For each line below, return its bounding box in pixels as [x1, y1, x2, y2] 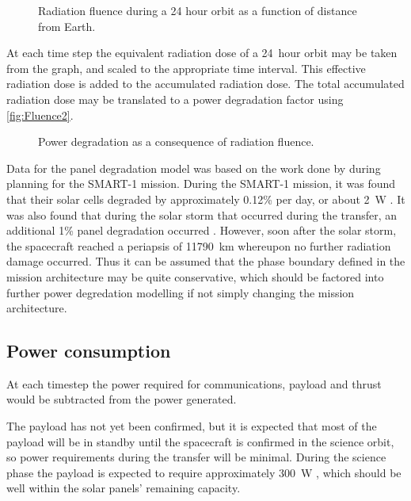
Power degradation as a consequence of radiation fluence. [38, 133, 314, 150]
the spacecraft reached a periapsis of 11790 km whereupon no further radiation [6, 237, 391, 254]
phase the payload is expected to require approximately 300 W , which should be [6, 464, 401, 480]
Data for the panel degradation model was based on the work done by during [6, 159, 381, 176]
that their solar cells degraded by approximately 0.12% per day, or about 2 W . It [6, 190, 405, 207]
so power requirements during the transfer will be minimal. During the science [6, 449, 386, 465]
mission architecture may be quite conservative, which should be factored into [6, 268, 384, 285]
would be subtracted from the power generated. [6, 391, 237, 407]
